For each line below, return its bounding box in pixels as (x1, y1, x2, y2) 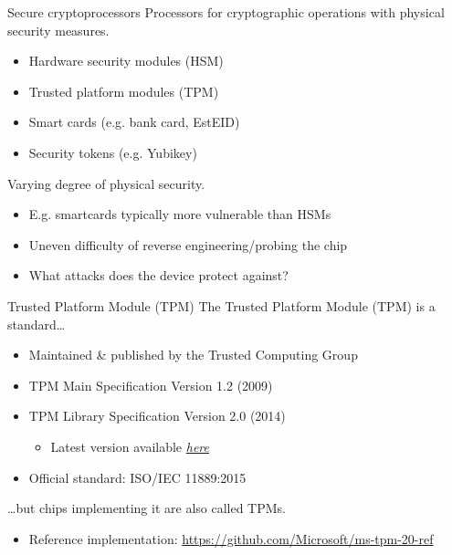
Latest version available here (50, 436, 209, 456)
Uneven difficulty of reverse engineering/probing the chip (28, 235, 348, 254)
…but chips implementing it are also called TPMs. (7, 498, 287, 518)
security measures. (7, 20, 110, 39)
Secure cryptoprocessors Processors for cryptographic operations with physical (7, 3, 445, 21)
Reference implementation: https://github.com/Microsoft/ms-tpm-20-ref (28, 529, 434, 548)
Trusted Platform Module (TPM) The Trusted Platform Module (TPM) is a (7, 296, 436, 315)
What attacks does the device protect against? (28, 266, 289, 285)
